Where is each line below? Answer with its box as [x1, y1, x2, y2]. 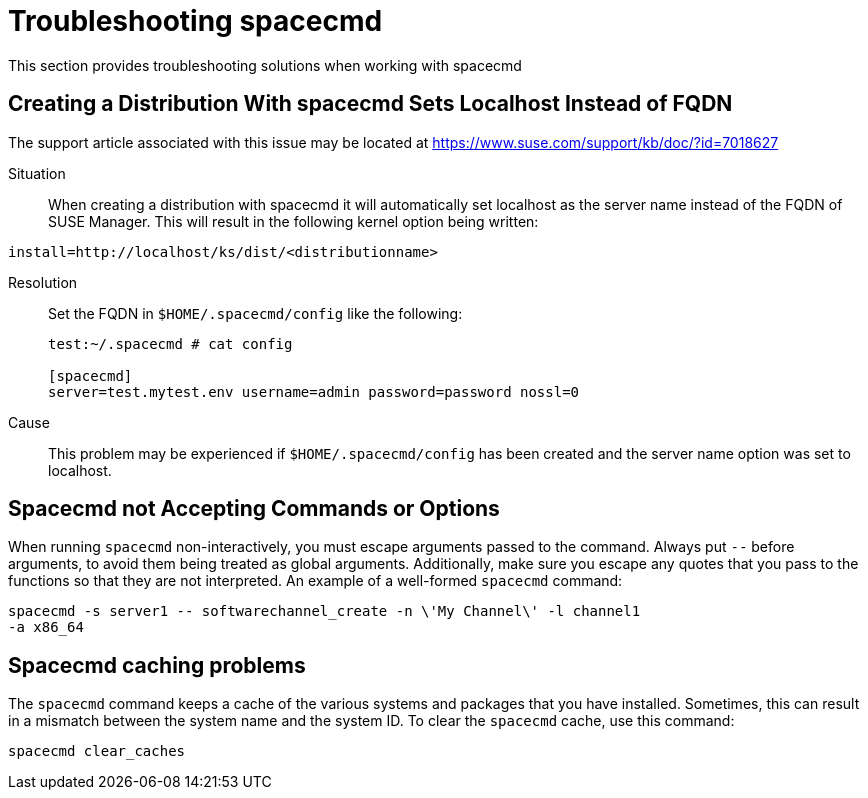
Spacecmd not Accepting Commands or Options [8, 496, 500, 522]
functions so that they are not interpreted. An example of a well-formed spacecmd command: [8, 572, 623, 590]
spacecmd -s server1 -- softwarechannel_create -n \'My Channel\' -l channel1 [8, 603, 641, 620]
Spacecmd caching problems [8, 652, 306, 678]
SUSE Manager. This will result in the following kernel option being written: [48, 212, 539, 230]
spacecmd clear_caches [8, 743, 186, 760]
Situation [8, 164, 66, 182]
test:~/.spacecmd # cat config [48, 335, 293, 352]
